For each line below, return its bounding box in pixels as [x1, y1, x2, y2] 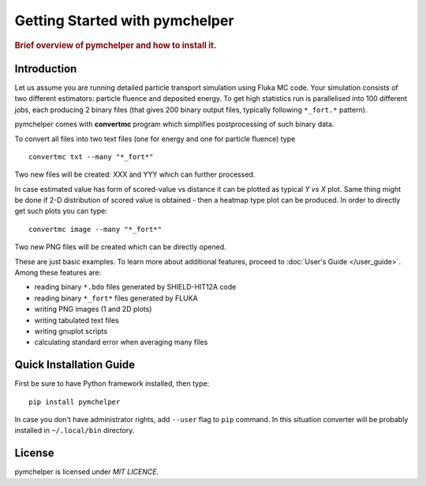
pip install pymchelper [28, 397, 121, 406]
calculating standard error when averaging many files [34, 338, 208, 347]
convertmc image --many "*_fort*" [28, 225, 162, 234]
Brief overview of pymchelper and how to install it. [14, 39, 217, 50]
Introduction [14, 62, 77, 75]
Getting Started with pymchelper [14, 12, 234, 29]
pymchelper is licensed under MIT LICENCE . [14, 467, 159, 477]
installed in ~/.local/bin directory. [14, 426, 135, 436]
